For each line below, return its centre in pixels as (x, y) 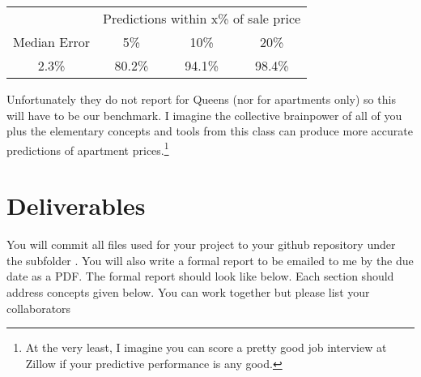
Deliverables (76, 206)
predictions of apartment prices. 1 (88, 148)
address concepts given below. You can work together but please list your (188, 291)
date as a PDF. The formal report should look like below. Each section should (200, 276)
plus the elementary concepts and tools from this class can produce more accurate (210, 131)
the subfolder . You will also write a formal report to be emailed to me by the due (210, 260)
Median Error (52, 42)
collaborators (39, 308)
